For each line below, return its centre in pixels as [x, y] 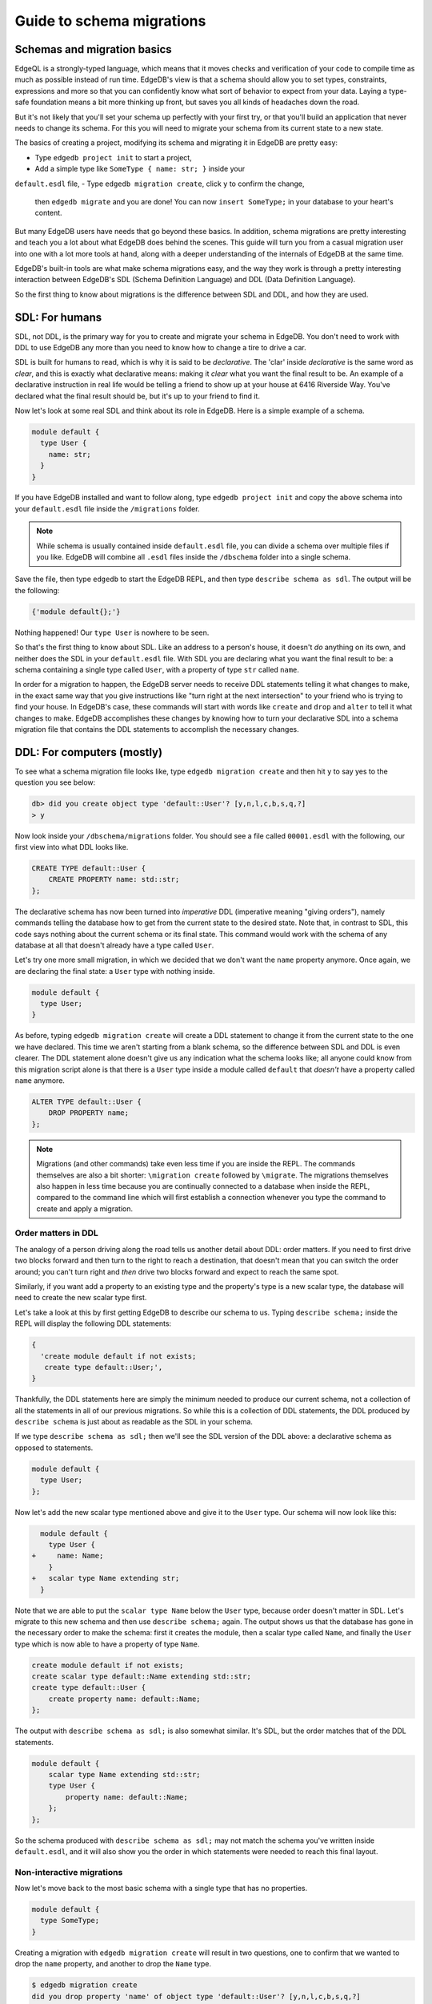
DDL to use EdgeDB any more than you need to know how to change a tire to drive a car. [161, 347]
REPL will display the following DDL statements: [93, 1323]
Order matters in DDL [57, 1233]
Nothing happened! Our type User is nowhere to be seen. [112, 632]
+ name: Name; [68, 1556]
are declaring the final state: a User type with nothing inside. [115, 971]
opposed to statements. [54, 1448]
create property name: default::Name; [124, 1699]
